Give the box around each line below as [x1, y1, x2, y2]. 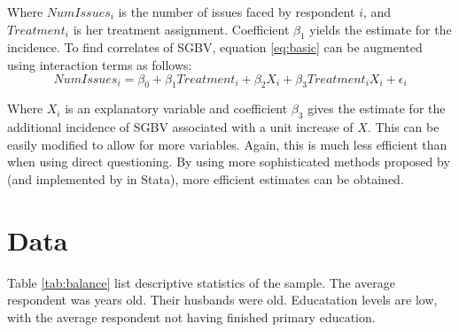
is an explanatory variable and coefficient [65, 99, 288, 118]
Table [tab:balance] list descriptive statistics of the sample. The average [7, 273, 396, 291]
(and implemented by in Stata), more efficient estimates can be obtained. [7, 169, 404, 188]
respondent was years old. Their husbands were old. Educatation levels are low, [7, 290, 438, 309]
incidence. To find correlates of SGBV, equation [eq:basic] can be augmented [7, 38, 423, 57]
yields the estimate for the [309, 19, 452, 38]
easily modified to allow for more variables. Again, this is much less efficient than [7, 135, 447, 153]
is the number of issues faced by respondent [118, 3, 355, 20]
